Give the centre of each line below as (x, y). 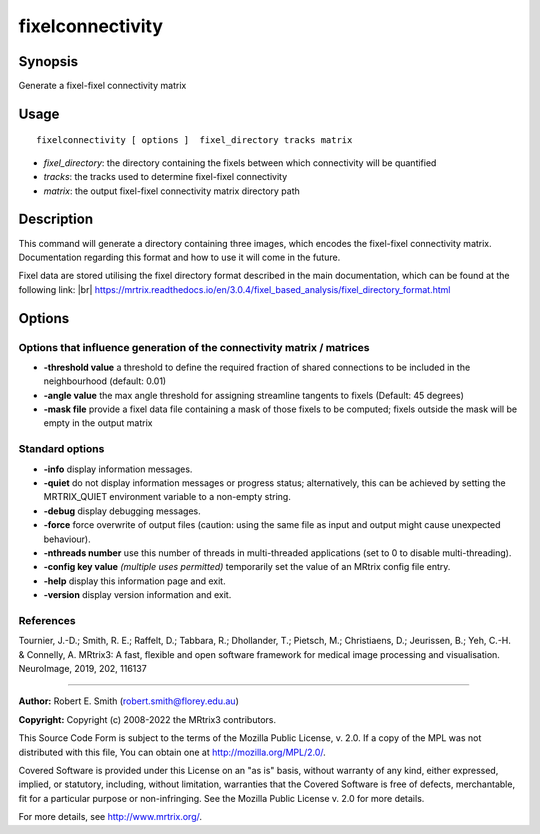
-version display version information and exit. (137, 595)
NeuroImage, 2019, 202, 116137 (82, 669)
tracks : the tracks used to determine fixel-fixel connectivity (165, 177)
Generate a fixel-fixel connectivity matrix (102, 86)
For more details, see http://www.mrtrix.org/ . (110, 817)
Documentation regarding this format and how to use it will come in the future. (179, 257)
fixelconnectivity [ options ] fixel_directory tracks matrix (194, 140)
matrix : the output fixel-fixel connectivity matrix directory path (171, 191)
